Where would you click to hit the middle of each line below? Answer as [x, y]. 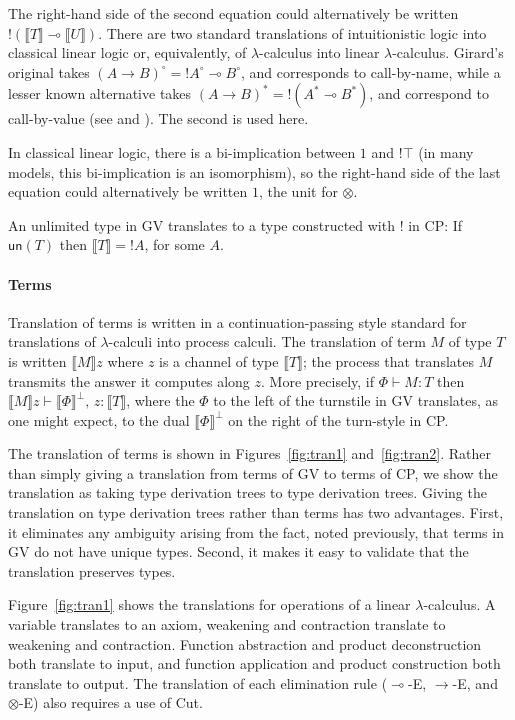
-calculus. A [459, 604]
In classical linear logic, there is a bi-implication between [182, 151]
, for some [174, 244]
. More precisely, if [317, 380]
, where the [160, 400]
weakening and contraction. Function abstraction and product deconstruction [245, 643]
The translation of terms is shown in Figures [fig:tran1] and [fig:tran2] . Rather [249, 453]
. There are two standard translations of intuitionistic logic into [292, 32]
